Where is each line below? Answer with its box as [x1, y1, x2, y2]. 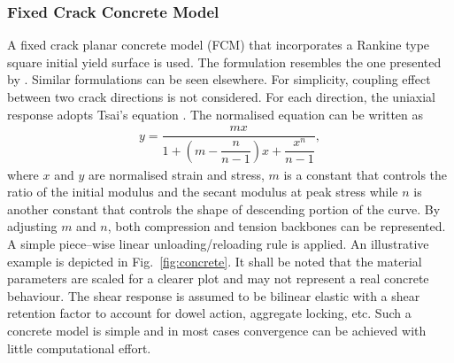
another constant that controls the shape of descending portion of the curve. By [7, 199, 441, 218]
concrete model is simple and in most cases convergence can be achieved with [7, 321, 427, 339]
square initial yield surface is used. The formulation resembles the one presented [7, 52, 442, 71]
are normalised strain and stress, [88, 165, 265, 183]
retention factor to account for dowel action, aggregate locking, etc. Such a [7, 304, 412, 322]
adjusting [7, 217, 58, 236]
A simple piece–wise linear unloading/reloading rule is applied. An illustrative [7, 235, 429, 252]
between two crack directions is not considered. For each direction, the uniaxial [7, 88, 435, 105]
